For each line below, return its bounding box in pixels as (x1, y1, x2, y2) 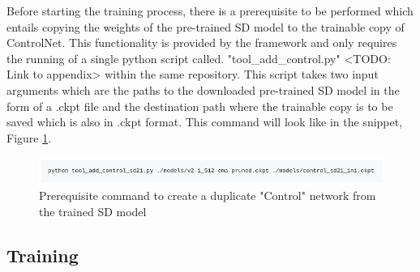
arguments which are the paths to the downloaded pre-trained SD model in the (6, 81, 400, 98)
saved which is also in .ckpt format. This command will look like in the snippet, (6, 113, 403, 130)
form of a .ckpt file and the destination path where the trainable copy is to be (6, 97, 393, 114)
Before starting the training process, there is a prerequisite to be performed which (6, 2, 414, 19)
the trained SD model (39, 202, 147, 219)
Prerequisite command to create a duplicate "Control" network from (39, 187, 376, 204)
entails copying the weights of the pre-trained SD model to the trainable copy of (6, 18, 405, 35)
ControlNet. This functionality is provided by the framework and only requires (6, 34, 397, 51)
